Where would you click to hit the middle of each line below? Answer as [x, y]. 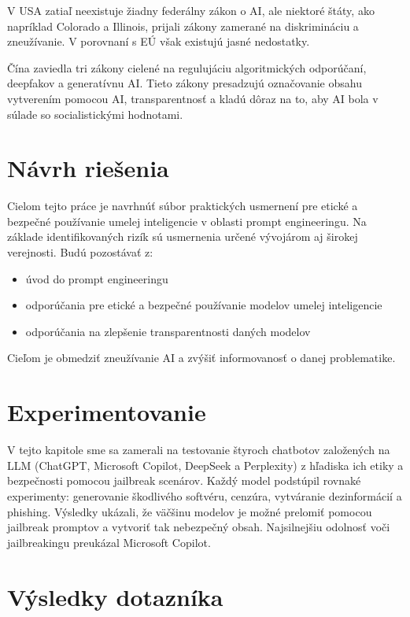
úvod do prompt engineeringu [97, 278]
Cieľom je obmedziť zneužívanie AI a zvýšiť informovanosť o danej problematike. [201, 358]
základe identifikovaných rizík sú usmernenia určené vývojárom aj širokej [183, 236]
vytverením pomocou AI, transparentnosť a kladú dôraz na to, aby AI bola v [193, 98]
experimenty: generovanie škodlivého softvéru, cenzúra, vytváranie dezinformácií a [205, 495]
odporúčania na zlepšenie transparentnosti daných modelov [168, 331]
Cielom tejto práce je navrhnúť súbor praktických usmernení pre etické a [183, 206]
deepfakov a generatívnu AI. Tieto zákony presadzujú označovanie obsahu [185, 83]
